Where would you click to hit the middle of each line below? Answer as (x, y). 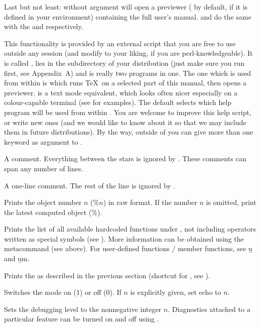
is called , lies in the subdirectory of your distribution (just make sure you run (124, 63)
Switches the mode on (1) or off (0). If (63, 292)
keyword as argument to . (43, 141)
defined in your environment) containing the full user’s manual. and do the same (128, 16)
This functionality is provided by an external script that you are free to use (120, 43)
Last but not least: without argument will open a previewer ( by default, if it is (126, 7)
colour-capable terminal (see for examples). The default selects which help (118, 102)
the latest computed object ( (48, 212)
